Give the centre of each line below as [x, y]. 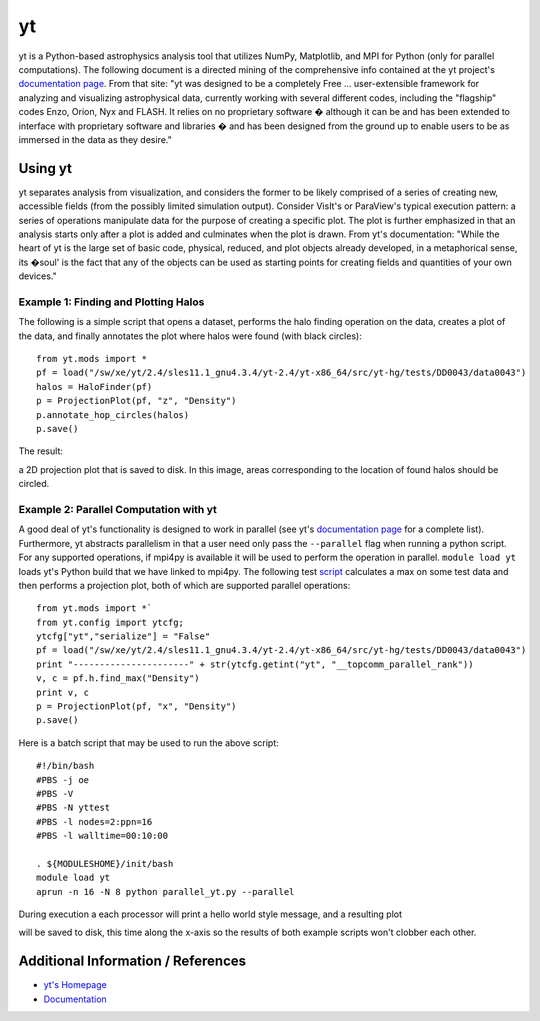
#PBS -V [55, 793]
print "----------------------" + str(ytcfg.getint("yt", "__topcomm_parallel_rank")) [255, 664]
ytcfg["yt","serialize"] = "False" [123, 636]
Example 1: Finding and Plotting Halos [111, 302]
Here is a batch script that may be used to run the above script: [148, 742]
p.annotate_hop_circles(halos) [113, 414]
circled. [34, 484]
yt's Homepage [75, 985]
